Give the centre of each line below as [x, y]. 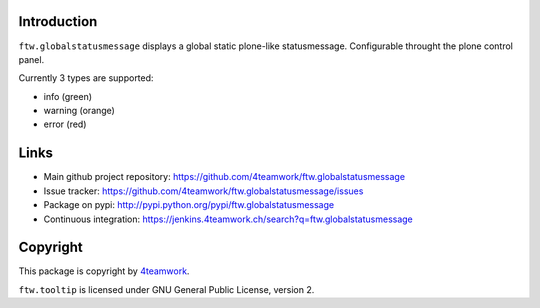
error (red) [65, 124]
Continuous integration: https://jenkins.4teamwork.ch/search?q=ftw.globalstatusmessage [228, 219]
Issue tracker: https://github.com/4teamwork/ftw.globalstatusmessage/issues [203, 191]
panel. [31, 59]
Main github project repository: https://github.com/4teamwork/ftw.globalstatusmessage [224, 177]
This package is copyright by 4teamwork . [104, 271]
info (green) [68, 96]
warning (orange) [79, 111]
